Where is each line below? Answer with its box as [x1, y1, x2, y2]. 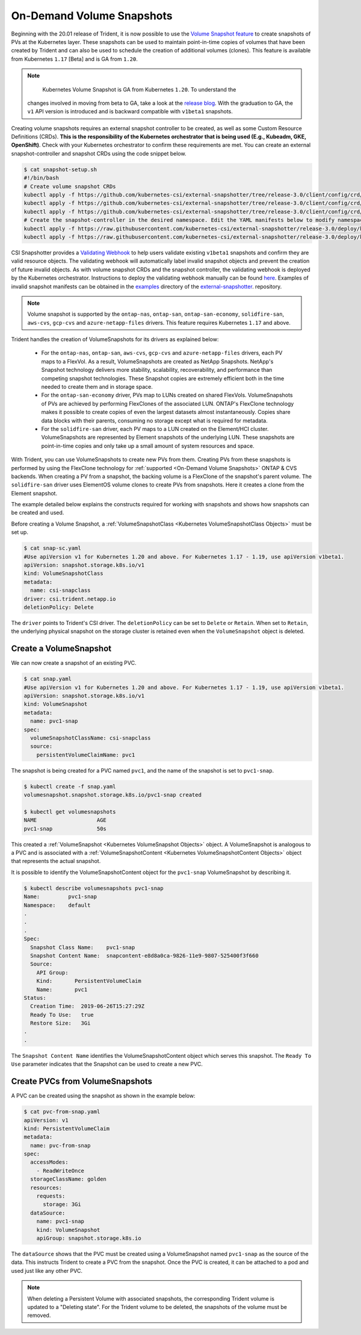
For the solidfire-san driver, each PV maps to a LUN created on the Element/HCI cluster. [41, 425, 269, 432]
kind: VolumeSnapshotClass [23, 570, 103, 577]
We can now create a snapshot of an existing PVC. [11, 659, 137, 667]
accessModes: [30, 1159, 69, 1166]
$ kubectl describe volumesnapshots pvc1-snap [23, 885, 164, 891]
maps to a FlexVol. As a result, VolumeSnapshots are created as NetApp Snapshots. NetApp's [41, 357, 274, 365]
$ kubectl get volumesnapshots [23, 808, 117, 815]
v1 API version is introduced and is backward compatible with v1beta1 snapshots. [27, 108, 233, 115]
